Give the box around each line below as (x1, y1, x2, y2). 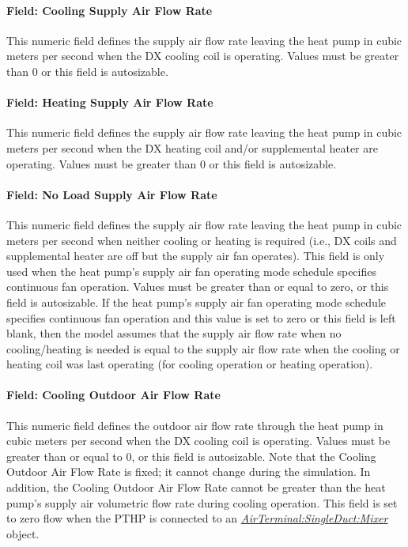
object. (6, 525, 40, 541)
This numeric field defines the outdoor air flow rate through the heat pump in (6, 417, 383, 433)
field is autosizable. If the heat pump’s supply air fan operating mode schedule (6, 293, 386, 310)
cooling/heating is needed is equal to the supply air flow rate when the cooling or (6, 340, 400, 356)
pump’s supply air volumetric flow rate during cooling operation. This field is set (6, 494, 398, 511)
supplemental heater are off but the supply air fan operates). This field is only (6, 247, 385, 264)
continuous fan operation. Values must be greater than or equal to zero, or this (6, 278, 389, 295)
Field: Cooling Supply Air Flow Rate (6, 2, 213, 18)
